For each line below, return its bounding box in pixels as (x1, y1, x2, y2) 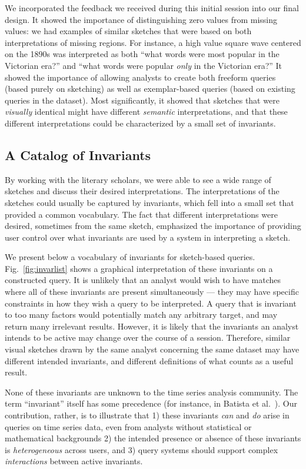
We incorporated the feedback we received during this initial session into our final (5, 2, 299, 14)
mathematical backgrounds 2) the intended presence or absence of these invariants (5, 432, 301, 444)
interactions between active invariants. (5, 455, 143, 467)
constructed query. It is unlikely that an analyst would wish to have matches (5, 274, 281, 286)
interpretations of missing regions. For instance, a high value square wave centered (5, 36, 301, 48)
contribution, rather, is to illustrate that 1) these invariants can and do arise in (5, 409, 290, 421)
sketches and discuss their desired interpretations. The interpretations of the (5, 185, 280, 197)
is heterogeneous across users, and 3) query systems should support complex (5, 443, 278, 455)
